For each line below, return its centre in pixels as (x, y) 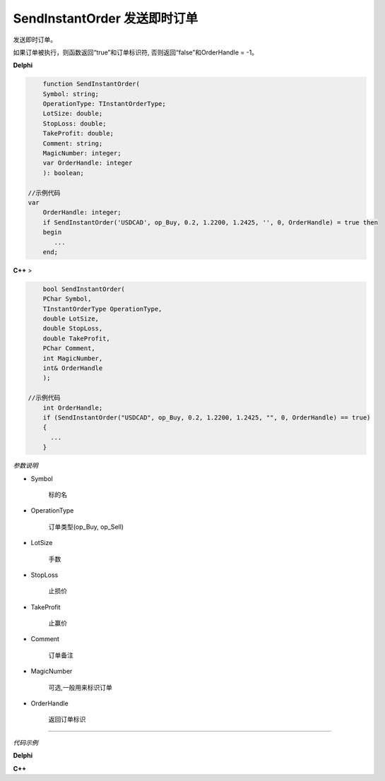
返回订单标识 (67, 720)
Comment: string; (73, 143)
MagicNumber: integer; (82, 153)
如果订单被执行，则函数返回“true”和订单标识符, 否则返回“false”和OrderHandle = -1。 (135, 52)
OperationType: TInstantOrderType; (104, 104)
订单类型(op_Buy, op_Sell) (86, 527)
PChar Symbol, (67, 299)
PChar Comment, (69, 348)
